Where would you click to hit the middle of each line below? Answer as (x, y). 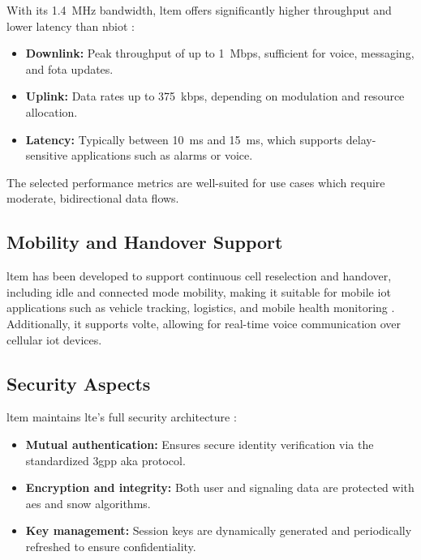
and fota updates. (69, 68)
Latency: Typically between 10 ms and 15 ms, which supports (184, 139)
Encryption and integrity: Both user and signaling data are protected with (220, 487)
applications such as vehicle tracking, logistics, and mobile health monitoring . (201, 308)
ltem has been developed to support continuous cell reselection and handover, (199, 276)
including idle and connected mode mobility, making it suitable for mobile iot (199, 291)
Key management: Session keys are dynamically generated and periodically (219, 530)
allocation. (52, 111)
